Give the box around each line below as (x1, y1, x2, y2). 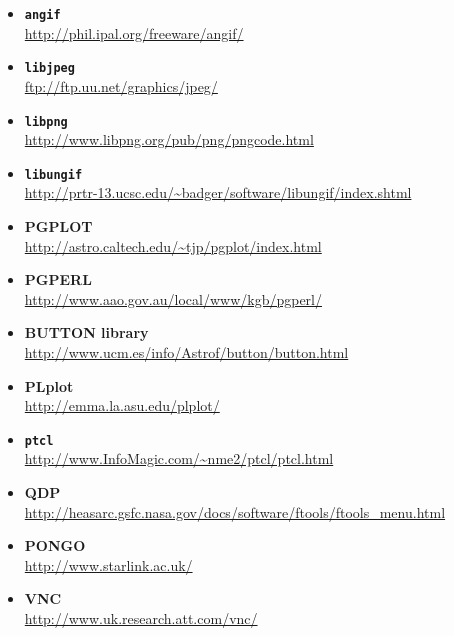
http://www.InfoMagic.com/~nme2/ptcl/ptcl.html (24, 448, 334, 469)
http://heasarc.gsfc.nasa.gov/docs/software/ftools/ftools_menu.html (24, 501, 446, 522)
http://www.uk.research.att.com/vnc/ (24, 607, 258, 628)
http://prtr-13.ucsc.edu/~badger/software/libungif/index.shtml (24, 182, 412, 203)
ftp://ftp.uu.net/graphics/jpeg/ (24, 75, 218, 96)
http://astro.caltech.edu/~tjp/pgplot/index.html (24, 235, 322, 256)
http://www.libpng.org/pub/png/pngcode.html (24, 129, 314, 150)
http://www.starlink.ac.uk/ (24, 554, 193, 575)
